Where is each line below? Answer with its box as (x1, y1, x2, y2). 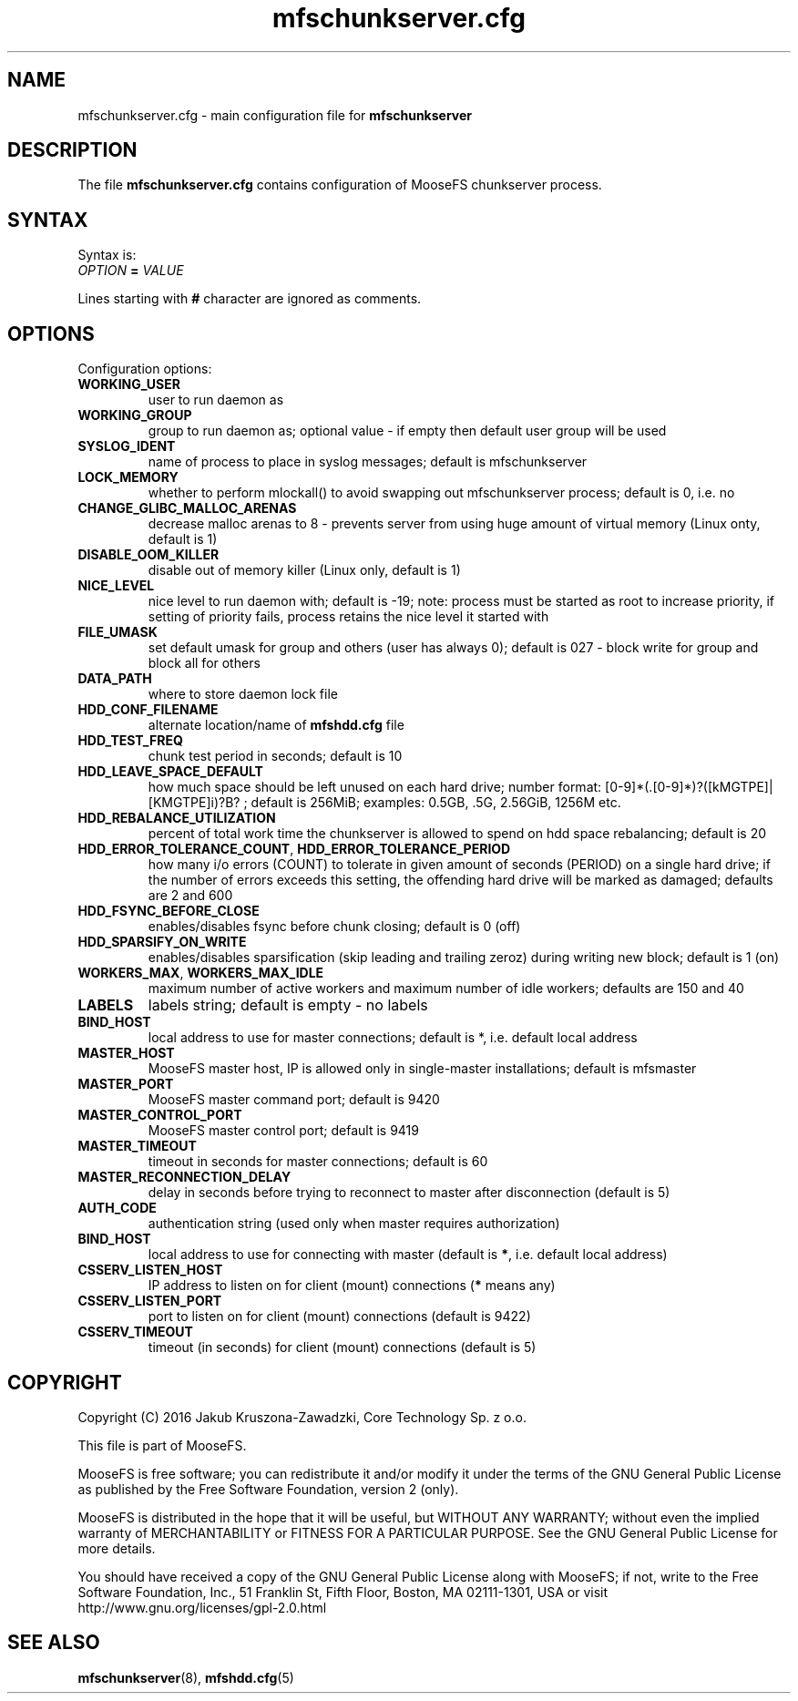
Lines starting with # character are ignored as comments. (77, 291, 422, 307)
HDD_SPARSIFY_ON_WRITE (77, 934, 247, 950)
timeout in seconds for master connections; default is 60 (148, 1153, 488, 1170)
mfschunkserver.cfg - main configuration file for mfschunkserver (77, 107, 473, 123)
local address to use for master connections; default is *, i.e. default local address (148, 1030, 638, 1046)
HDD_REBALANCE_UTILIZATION (77, 810, 276, 826)
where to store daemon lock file (148, 686, 338, 702)
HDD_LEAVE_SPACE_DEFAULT (77, 763, 263, 780)
